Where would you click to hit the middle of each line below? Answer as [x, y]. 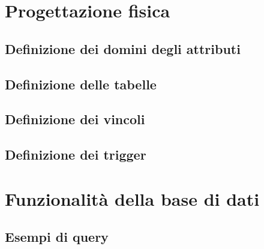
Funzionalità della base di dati [132, 198]
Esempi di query [57, 237]
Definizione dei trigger [76, 154]
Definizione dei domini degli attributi [123, 48]
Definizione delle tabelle [81, 84]
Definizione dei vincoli [75, 119]
